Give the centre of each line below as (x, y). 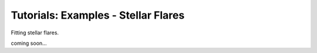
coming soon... (29, 43)
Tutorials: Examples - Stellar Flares (98, 15)
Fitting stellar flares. (35, 33)
